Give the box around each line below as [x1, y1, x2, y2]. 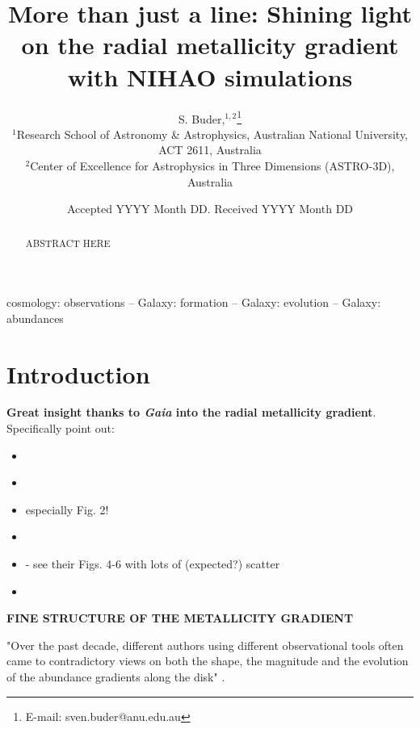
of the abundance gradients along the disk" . [6, 668, 225, 685]
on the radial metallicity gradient [21, 28, 399, 61]
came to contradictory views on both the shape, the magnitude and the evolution [6, 652, 409, 669]
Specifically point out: [6, 420, 115, 437]
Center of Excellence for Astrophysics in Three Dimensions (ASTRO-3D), [30, 157, 395, 174]
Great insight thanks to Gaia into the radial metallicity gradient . [6, 404, 376, 421]
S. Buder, [178, 110, 225, 127]
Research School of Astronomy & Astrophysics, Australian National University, [16, 125, 408, 142]
